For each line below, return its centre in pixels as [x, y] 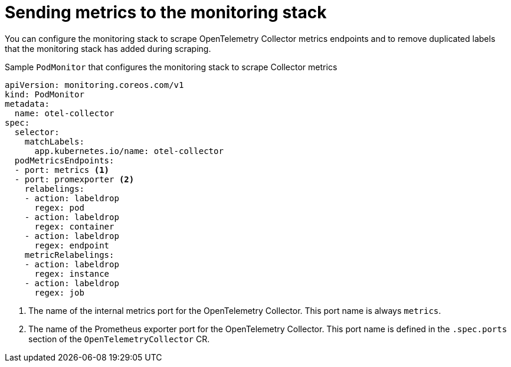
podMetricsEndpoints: [64, 160]
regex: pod [59, 207]
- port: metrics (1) [62, 170]
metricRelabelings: [69, 255]
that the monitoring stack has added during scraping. [108, 48]
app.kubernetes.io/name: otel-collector [129, 151]
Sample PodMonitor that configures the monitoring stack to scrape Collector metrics [171, 67]
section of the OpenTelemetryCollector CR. [119, 339]
